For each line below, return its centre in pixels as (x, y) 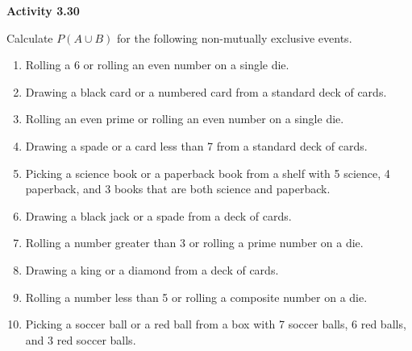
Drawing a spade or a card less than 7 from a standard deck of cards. (196, 145)
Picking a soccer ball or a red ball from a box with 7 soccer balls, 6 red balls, (216, 324)
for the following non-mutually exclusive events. (235, 37)
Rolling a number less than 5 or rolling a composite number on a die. (196, 297)
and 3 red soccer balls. (81, 339)
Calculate (30, 37)
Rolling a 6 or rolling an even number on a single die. (157, 65)
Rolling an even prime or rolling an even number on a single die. (185, 119)
